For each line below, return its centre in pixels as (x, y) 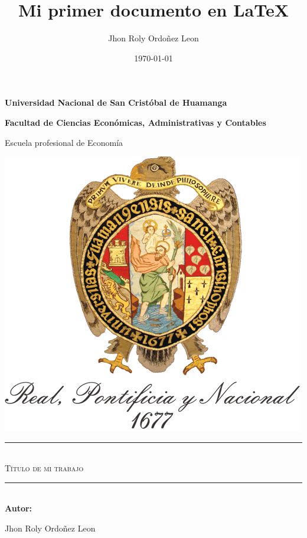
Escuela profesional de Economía (64, 142)
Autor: (19, 508)
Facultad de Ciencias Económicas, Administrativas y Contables (135, 122)
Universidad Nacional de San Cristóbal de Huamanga (116, 102)
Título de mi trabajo (44, 468)
